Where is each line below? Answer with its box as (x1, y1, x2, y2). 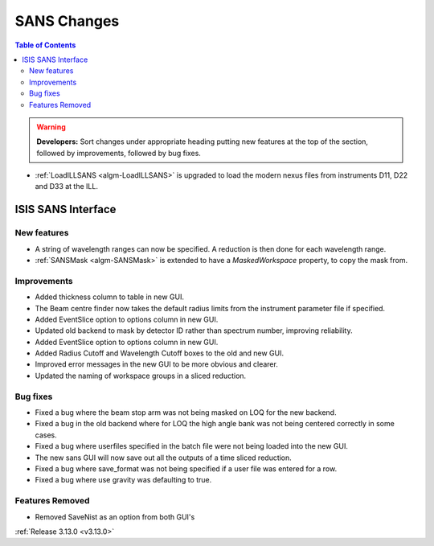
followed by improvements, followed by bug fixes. (36, 148, 201, 158)
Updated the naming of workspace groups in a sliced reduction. (35, 371, 247, 380)
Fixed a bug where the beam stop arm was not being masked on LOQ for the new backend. (35, 408, 337, 417)
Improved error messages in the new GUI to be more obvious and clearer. (35, 359, 279, 369)
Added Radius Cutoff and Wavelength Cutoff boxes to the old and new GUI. (35, 348, 285, 358)
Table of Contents (14, 40, 76, 50)
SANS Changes (14, 12, 120, 30)
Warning (36, 121, 66, 132)
